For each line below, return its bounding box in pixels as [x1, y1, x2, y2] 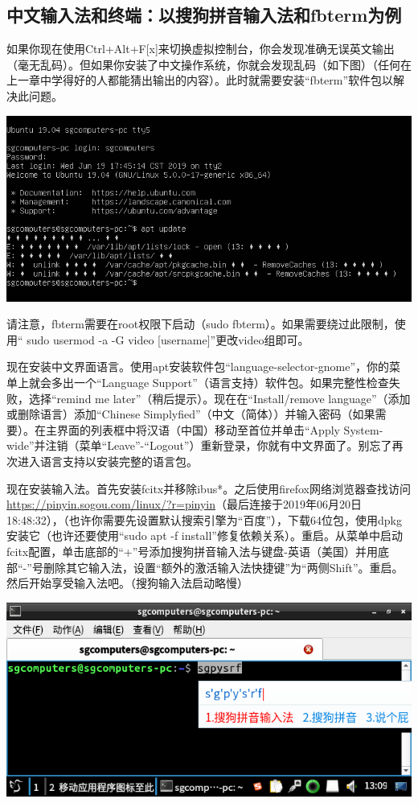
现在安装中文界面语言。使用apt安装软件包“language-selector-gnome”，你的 [6, 358, 390, 375]
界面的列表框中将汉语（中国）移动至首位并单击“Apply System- [56, 421, 383, 438]
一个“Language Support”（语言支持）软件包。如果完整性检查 [73, 374, 389, 390]
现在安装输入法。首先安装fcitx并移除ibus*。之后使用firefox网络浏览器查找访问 [6, 480, 411, 496]
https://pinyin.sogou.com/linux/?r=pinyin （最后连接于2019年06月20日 [6, 496, 363, 513]
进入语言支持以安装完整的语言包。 [17, 452, 198, 469]
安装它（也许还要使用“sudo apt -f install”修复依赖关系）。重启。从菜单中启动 [6, 527, 403, 544]
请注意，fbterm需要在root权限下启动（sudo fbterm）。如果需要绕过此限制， [6, 315, 395, 332]
